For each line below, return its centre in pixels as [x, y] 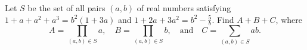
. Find [223, 19]
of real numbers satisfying [184, 8]
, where [289, 19]
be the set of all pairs [66, 8]
